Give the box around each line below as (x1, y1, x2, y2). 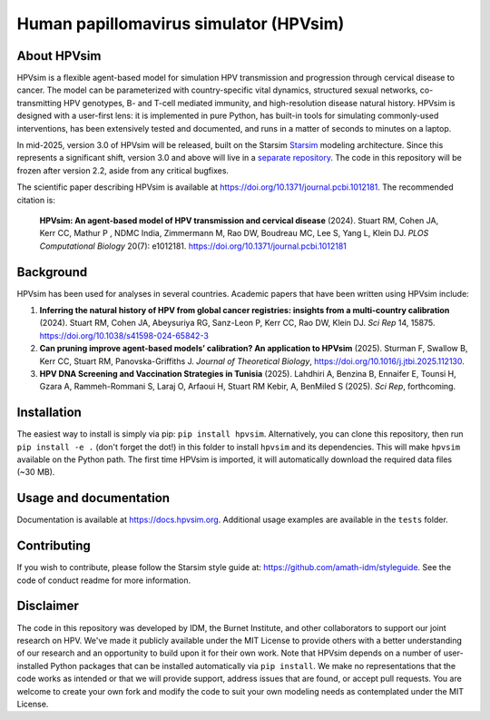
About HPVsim (16, 48, 102, 64)
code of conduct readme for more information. (16, 575, 191, 586)
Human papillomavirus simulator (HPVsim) (16, 14, 345, 34)
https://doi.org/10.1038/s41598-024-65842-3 (39, 330, 209, 340)
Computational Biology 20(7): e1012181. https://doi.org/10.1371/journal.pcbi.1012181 (39, 241, 347, 252)
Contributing (16, 538, 91, 554)
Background (16, 264, 88, 280)
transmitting (16, 97, 63, 108)
